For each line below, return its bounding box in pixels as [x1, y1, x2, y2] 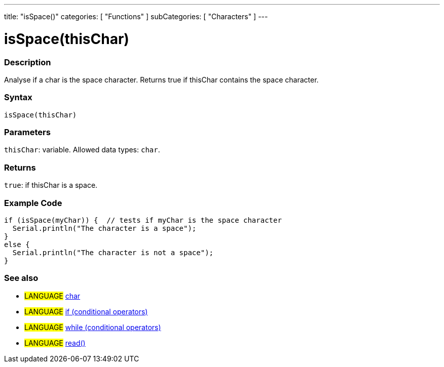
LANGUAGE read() [24, 338, 86, 347]
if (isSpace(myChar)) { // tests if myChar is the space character [4, 216, 282, 224]
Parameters [4, 127, 51, 137]
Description [4, 57, 51, 67]
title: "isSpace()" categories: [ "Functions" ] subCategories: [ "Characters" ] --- [4, 12, 268, 21]
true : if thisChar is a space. [4, 181, 98, 190]
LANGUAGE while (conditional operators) [24, 322, 161, 332]
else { [4, 240, 30, 249]
